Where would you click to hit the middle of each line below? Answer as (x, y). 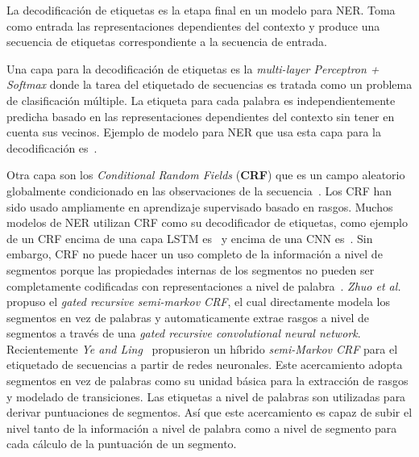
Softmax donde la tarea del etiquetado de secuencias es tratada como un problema (209, 84)
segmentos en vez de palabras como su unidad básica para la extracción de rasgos (207, 381)
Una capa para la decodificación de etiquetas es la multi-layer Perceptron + (193, 68)
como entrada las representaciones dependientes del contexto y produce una (193, 25)
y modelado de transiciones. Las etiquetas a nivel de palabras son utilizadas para (206, 396)
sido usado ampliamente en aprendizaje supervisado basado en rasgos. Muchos (200, 206)
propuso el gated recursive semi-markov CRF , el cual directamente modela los (199, 302)
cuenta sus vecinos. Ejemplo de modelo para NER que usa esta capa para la (194, 132)
